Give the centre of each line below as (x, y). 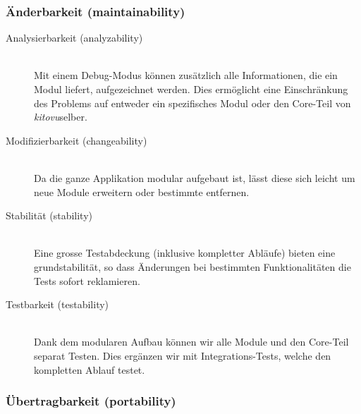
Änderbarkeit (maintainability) (96, 11)
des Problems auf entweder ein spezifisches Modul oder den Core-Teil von (192, 103)
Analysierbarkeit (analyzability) (74, 38)
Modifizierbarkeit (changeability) (77, 140)
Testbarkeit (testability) (57, 304)
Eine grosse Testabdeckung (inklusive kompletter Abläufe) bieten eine (185, 253)
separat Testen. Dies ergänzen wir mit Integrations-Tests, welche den (183, 355)
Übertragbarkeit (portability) (91, 401)
